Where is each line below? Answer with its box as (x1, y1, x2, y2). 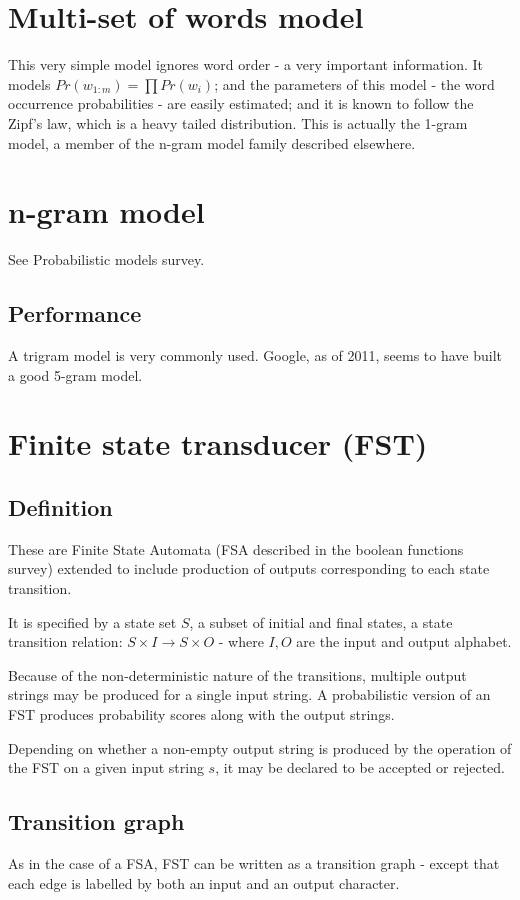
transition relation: (8, 631, 123, 652)
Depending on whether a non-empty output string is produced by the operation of (8, 737, 512, 758)
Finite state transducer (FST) (8, 423, 428, 464)
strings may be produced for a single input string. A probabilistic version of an (8, 684, 491, 705)
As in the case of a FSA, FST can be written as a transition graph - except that (8, 852, 500, 873)
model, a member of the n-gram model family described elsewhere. (8, 132, 416, 153)
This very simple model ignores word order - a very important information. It (8, 54, 483, 75)
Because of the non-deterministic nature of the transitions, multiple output (8, 664, 467, 685)
